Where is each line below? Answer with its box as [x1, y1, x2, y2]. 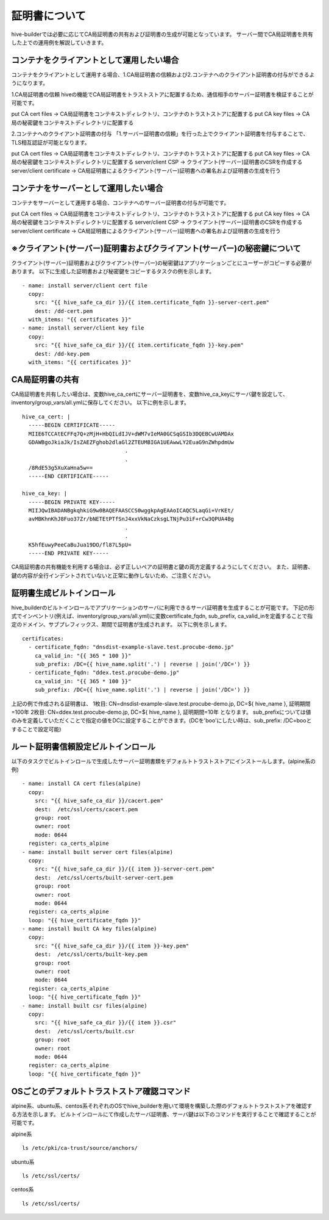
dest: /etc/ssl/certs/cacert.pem [34, 806, 138, 813]
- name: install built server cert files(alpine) [22, 849, 174, 855]
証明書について [11, 9, 87, 23]
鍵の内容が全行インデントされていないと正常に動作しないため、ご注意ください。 [11, 572, 214, 579]
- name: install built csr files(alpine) [22, 1002, 147, 1009]
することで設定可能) [11, 725, 62, 733]
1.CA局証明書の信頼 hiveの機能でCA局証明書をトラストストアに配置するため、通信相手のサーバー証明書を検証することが [11, 90, 314, 98]
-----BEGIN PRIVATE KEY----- [28, 498, 116, 506]
